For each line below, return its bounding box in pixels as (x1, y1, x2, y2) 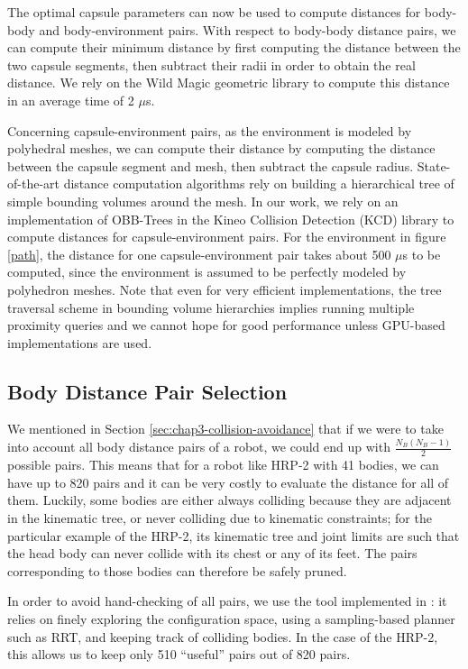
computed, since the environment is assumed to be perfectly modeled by (7, 262, 407, 281)
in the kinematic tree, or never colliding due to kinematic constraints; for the (7, 509, 432, 527)
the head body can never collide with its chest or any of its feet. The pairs (7, 544, 418, 563)
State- (417, 156, 451, 175)
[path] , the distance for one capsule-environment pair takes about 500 (7, 244, 391, 263)
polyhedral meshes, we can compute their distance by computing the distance (7, 139, 436, 158)
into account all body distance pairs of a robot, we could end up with (7, 437, 390, 456)
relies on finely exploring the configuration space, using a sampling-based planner (7, 609, 455, 628)
